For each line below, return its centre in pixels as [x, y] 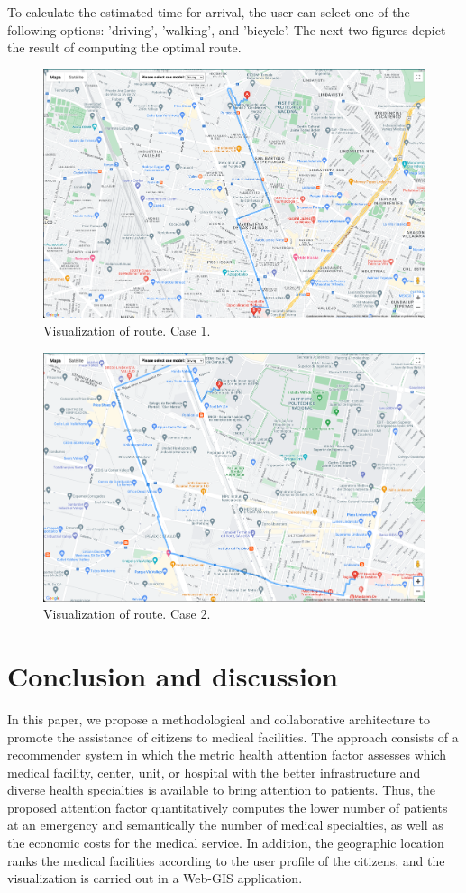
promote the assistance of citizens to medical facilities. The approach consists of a [233, 736]
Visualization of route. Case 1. [127, 330]
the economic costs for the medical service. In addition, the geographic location [226, 843]
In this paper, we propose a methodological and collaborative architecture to [219, 718]
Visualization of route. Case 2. [127, 614]
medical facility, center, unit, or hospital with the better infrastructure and [214, 772]
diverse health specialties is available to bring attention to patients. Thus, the [221, 790]
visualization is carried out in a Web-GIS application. [155, 878]
